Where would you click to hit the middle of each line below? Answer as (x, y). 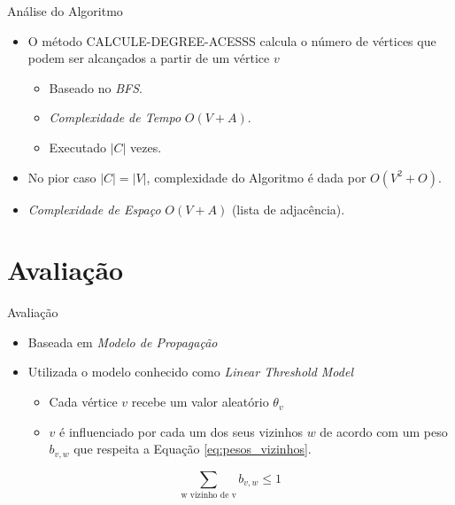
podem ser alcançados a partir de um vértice (149, 58)
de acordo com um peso (384, 431)
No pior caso (62, 177)
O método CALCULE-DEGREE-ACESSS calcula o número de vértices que (232, 40)
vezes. (146, 147)
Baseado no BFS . (96, 87)
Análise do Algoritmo (65, 11)
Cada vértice (83, 402)
